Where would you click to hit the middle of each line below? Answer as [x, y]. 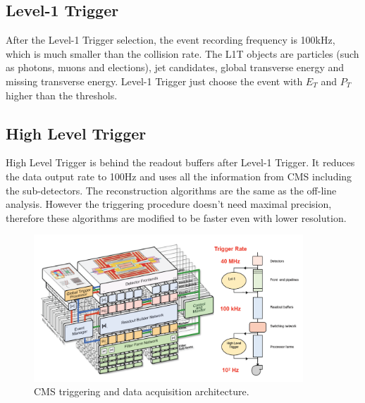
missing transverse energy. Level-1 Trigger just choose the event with [154, 81]
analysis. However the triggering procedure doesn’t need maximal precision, [169, 204]
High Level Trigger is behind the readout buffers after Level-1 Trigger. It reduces [180, 162]
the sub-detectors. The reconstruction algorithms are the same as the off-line [171, 190]
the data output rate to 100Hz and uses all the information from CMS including [179, 176]
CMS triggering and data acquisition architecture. [142, 391]
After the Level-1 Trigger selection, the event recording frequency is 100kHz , [171, 40]
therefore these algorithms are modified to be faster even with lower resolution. [176, 217]
